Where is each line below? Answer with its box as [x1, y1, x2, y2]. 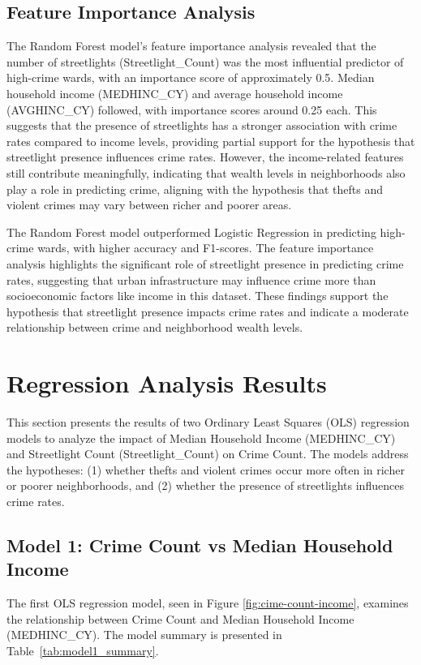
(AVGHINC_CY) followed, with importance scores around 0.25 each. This [6, 101, 377, 118]
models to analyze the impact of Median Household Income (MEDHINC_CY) [6, 429, 396, 446]
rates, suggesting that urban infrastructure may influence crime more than [6, 271, 376, 288]
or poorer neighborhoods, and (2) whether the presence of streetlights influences [6, 477, 404, 494]
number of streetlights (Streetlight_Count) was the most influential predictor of [6, 53, 404, 70]
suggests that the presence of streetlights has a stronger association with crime [6, 117, 397, 134]
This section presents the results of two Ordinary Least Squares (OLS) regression [6, 414, 410, 431]
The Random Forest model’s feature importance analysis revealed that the [6, 37, 376, 54]
